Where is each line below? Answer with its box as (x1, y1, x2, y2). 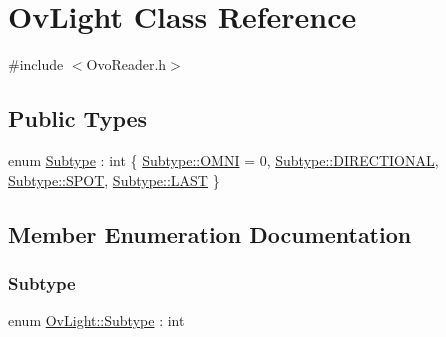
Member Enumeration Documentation (8, 218, 412, 249)
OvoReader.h (86, 54, 167, 75)
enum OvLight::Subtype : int (8, 310, 185, 331)
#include (8, 54, 64, 75)
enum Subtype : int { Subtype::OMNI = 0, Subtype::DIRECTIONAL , (8, 149, 439, 170)
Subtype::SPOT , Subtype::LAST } (8, 169, 220, 190)
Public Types (8, 103, 148, 134)
